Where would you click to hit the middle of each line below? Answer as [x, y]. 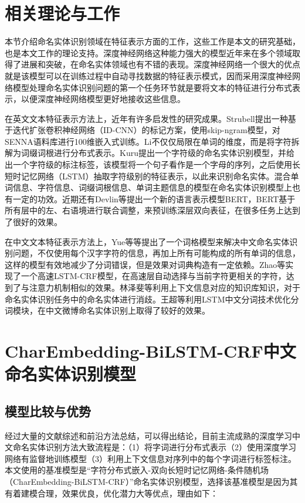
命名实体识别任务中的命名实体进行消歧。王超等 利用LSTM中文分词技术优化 [148, 299]
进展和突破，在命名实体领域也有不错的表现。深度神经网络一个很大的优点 [160, 64]
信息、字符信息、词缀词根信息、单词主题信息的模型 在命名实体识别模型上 [152, 187]
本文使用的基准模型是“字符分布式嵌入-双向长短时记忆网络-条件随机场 [137, 470]
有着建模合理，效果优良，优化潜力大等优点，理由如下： [111, 493]
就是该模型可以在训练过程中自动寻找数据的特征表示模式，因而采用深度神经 [148, 75]
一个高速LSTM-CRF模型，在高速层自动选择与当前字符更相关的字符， [153, 276]
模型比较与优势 [48, 411]
